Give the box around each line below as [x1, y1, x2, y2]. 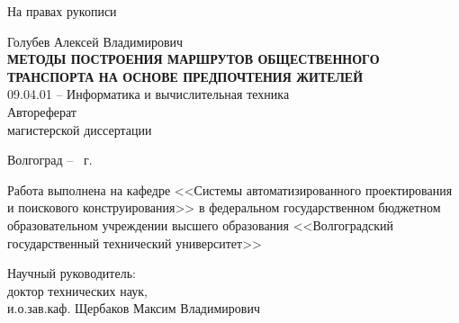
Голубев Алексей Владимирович [7, 31, 184, 50]
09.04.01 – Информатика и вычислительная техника [7, 85, 290, 103]
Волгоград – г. [7, 150, 93, 169]
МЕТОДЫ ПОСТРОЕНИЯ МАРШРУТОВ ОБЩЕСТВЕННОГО [7, 49, 380, 68]
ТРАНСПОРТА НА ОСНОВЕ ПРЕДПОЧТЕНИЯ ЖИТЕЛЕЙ [7, 67, 364, 85]
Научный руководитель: [7, 264, 136, 283]
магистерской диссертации [7, 120, 152, 139]
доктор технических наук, [7, 281, 148, 300]
